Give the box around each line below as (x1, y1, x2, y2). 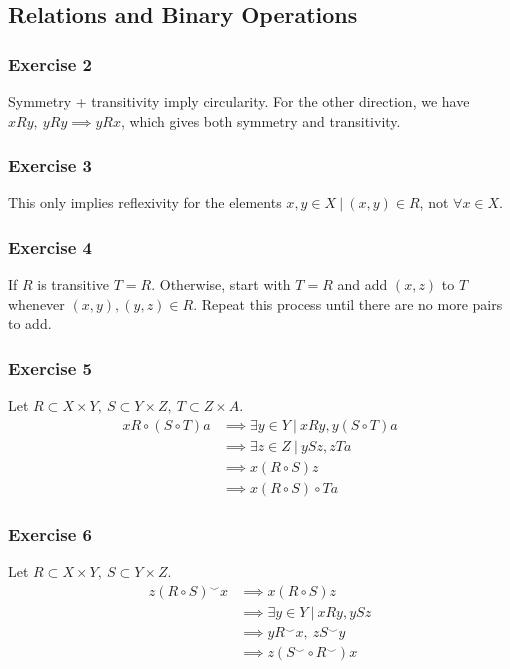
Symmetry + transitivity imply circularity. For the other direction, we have (8, 91, 470, 111)
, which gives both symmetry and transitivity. (120, 110, 401, 131)
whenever (8, 293, 65, 314)
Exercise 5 (8, 355, 92, 380)
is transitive (37, 274, 110, 295)
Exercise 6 (8, 521, 92, 546)
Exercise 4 (8, 234, 92, 259)
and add (337, 274, 388, 295)
